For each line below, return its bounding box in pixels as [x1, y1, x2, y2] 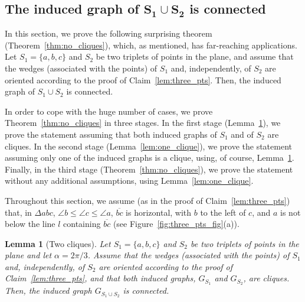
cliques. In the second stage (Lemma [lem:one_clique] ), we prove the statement [5, 139, 292, 152]
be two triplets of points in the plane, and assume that [96, 50, 294, 63]
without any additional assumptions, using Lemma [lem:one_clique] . [5, 174, 254, 187]
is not [280, 206, 301, 218]
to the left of [200, 206, 246, 218]
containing [63, 217, 101, 230]
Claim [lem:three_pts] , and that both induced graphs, [5, 272, 196, 284]
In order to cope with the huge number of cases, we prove [5, 105, 213, 117]
